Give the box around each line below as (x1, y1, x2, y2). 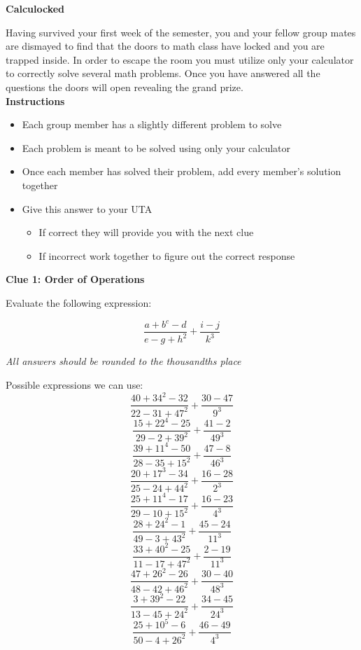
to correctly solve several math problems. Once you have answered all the (6, 66, 320, 81)
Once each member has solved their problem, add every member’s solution (22, 164, 341, 179)
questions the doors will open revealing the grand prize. (6, 79, 243, 94)
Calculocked (6, 1, 65, 15)
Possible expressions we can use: (6, 378, 143, 392)
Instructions (6, 93, 65, 108)
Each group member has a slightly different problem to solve (22, 117, 282, 132)
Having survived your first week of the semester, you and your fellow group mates (6, 25, 356, 39)
